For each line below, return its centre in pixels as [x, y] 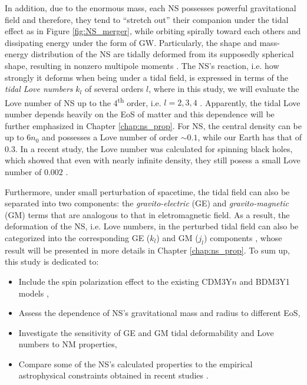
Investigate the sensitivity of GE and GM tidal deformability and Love [146, 332]
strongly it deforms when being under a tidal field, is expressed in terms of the [146, 77]
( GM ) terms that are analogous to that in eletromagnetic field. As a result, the [147, 214]
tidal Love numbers [39, 89]
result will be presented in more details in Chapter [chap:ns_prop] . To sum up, [148, 250]
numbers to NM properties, [68, 344]
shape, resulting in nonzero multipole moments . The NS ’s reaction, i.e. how [142, 65]
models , [34, 293]
